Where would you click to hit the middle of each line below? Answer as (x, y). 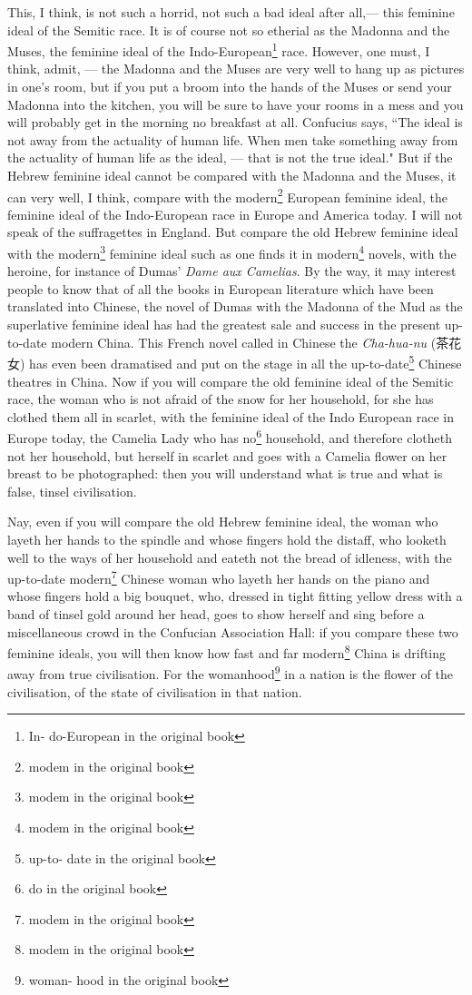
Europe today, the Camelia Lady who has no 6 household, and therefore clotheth (230, 436)
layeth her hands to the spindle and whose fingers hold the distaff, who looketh (227, 539)
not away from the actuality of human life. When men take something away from (233, 139)
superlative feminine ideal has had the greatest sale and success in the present (224, 325)
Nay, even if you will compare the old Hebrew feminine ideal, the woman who (223, 522)
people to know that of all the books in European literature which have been (221, 288)
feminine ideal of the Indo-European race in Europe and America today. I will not (235, 214)
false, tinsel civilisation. (72, 491)
